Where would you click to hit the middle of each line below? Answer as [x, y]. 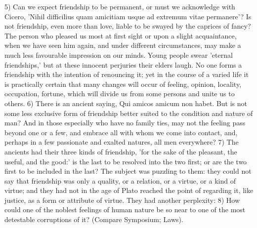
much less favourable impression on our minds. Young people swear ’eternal [119, 55]
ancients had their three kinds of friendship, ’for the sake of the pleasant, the [121, 151]
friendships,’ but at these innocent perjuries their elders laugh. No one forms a [123, 64]
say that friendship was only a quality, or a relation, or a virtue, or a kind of [120, 180]
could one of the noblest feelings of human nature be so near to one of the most [125, 209]
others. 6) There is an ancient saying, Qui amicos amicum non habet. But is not [126, 103]
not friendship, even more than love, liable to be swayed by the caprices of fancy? [128, 26]
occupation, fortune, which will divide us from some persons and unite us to [120, 94]
